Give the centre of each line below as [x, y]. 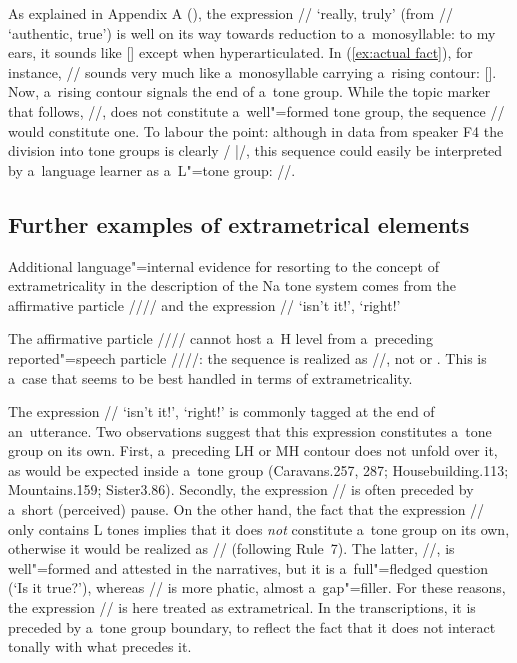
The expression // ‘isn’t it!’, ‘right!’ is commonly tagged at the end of [221, 411]
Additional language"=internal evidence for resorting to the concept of [223, 265]
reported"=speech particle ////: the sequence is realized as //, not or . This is [247, 357]
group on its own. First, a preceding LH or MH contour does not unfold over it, [253, 450]
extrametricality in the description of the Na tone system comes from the [232, 285]
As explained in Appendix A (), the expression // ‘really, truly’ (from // [230, 13]
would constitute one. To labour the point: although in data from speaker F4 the [256, 130]
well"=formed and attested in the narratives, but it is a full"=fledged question [248, 567]
